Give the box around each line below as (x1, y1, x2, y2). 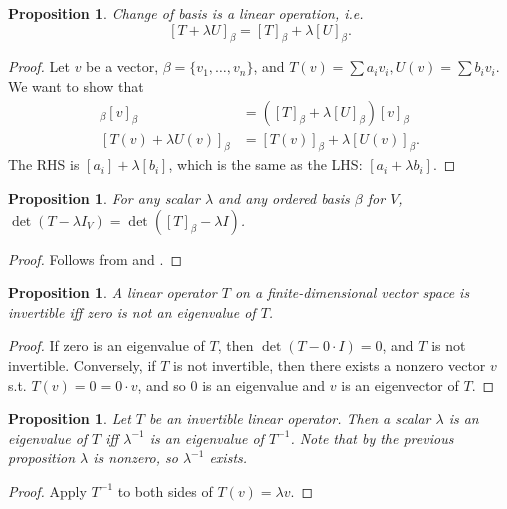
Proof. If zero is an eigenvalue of (8, 335, 205, 356)
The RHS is (8, 154, 80, 175)
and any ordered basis (218, 188, 350, 209)
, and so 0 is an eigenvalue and (137, 374, 326, 395)
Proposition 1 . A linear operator (8, 282, 217, 303)
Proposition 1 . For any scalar (8, 188, 200, 209)
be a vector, (86, 56, 159, 77)
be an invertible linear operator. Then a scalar (149, 408, 431, 429)
